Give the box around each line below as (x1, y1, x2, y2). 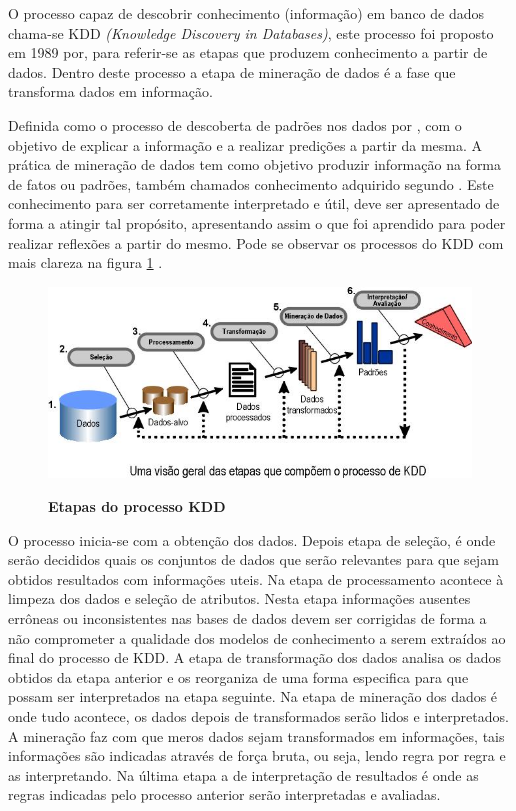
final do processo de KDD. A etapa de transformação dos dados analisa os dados (8, 647, 502, 668)
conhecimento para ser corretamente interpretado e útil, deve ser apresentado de (8, 193, 500, 214)
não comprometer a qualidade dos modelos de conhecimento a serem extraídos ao (8, 627, 506, 648)
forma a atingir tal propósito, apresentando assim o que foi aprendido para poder (8, 212, 506, 233)
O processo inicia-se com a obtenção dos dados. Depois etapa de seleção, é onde (8, 529, 496, 550)
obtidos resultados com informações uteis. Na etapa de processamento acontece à (8, 568, 504, 589)
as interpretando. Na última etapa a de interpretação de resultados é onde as (8, 764, 479, 785)
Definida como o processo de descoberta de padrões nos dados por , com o (8, 114, 462, 135)
